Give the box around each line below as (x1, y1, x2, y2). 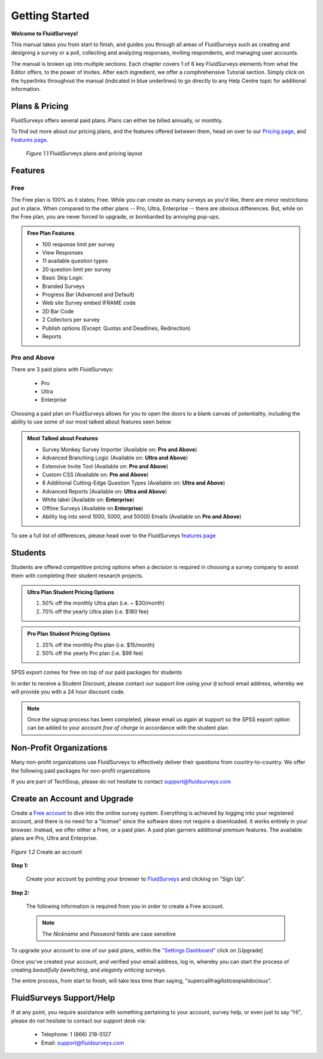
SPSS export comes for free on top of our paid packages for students (11, 668, 182, 676)
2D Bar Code (42, 307, 74, 314)
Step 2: (11, 889, 30, 896)
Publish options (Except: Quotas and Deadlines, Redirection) (42, 324, 191, 332)
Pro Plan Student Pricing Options (27, 630, 111, 637)
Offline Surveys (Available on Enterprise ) (42, 504, 144, 512)
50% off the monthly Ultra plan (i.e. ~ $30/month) (42, 600, 164, 607)
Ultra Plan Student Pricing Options (27, 589, 114, 596)
